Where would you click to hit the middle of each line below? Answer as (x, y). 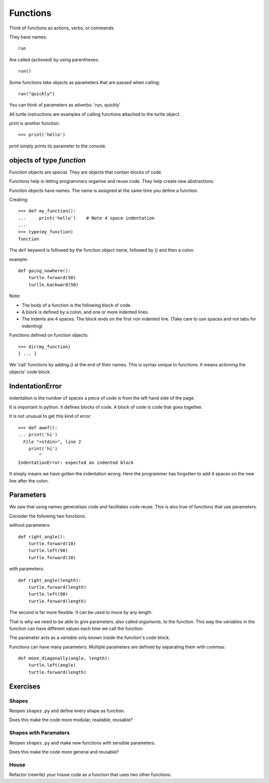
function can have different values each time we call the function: (76, 628)
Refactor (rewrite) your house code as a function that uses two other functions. (90, 775)
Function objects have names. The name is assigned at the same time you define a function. (104, 190)
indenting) (32, 326)
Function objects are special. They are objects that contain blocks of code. (86, 172)
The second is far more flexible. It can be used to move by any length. (81, 613)
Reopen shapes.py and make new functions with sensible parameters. (82, 743)
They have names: (28, 37)
